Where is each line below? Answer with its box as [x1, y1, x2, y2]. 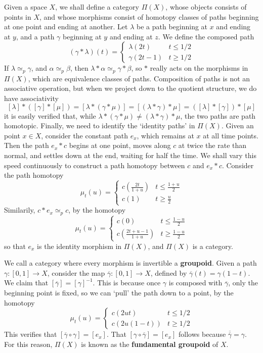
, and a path [16, 31, 55, 41]
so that [4, 240, 26, 251]
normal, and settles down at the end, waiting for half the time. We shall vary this [4, 149, 256, 160]
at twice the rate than [178, 140, 247, 150]
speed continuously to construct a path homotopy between [4, 160, 185, 170]
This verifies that [4, 329, 57, 339]
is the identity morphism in [37, 240, 122, 251]
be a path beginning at [136, 21, 208, 32]
